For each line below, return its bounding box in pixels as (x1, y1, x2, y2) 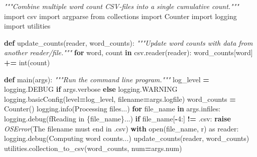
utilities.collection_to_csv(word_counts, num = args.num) (4, 142, 182, 153)
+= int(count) (4, 57, 50, 67)
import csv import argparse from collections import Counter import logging (4, 11, 237, 21)
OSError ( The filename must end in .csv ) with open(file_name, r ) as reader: (4, 123, 239, 133)
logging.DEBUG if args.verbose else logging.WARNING (4, 84, 178, 94)
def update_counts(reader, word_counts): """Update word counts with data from (4, 37, 253, 48)
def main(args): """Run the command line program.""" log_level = (4, 74, 209, 84)
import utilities (4, 21, 51, 31)
